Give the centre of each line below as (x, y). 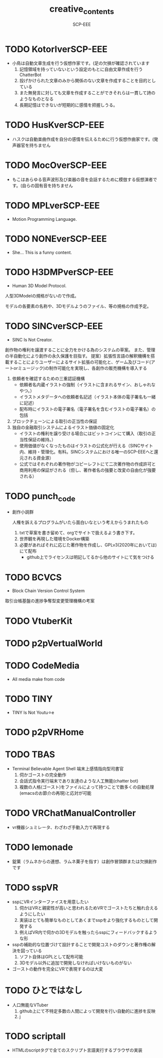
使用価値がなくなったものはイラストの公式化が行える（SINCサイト (86, 445)
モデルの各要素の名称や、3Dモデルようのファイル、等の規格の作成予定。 (78, 306)
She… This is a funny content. (42, 253)
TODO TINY (29, 699)
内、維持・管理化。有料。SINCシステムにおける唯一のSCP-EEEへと (87, 452)
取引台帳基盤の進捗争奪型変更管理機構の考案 (50, 601)
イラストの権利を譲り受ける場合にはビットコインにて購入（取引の (85, 433)
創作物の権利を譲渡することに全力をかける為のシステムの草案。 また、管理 (80, 350)
